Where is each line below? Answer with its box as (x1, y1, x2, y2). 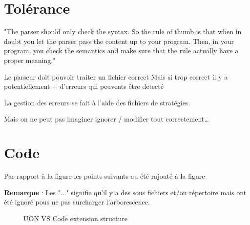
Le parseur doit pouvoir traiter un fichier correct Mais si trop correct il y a (4, 71, 228, 82)
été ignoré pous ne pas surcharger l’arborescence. (4, 197, 150, 207)
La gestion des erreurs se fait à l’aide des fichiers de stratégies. (4, 97, 190, 107)
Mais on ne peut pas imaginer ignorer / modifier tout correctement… (4, 114, 209, 124)
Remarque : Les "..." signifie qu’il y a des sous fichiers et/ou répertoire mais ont (4, 187, 247, 197)
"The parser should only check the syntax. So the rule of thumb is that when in (4, 26, 242, 37)
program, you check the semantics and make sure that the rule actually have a (4, 45, 239, 56)
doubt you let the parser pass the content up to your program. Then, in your (4, 36, 234, 46)
